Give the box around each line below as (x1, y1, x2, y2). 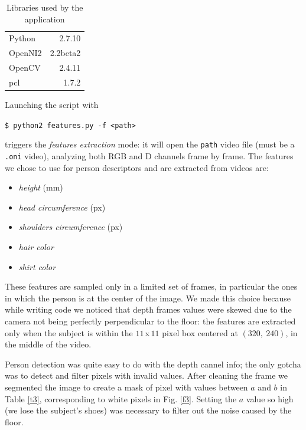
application (24, 12, 65, 25)
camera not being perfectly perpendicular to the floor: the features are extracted (5, 314, 296, 327)
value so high (246, 392, 294, 405)
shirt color (18, 260, 56, 273)
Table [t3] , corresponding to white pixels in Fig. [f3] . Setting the (5, 392, 237, 405)
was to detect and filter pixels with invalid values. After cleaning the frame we (5, 369, 288, 382)
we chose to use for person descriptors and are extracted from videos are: (5, 161, 269, 173)
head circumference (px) (18, 201, 106, 213)
